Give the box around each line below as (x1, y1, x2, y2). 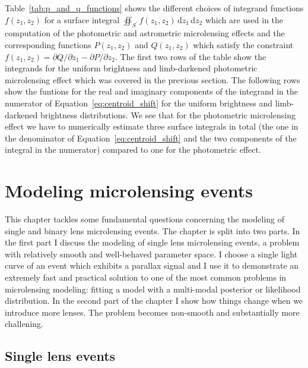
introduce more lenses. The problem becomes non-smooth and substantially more (5, 306, 300, 318)
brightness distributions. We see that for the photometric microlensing (40, 108, 296, 121)
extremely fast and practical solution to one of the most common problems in (5, 271, 287, 284)
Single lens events (5, 347, 116, 365)
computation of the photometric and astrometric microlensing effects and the (5, 27, 285, 39)
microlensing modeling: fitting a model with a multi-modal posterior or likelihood (5, 282, 301, 295)
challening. (5, 317, 43, 330)
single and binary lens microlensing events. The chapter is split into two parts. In (5, 224, 300, 237)
